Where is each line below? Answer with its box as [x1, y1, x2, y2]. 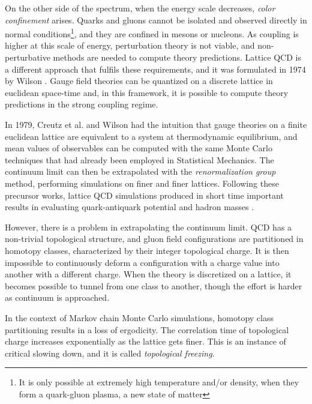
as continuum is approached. [5, 291, 110, 304]
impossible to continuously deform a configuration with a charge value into [5, 256, 280, 268]
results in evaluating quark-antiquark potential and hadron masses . [5, 200, 254, 213]
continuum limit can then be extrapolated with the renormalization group [5, 165, 276, 178]
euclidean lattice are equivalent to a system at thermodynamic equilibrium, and [5, 130, 298, 142]
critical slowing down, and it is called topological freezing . [5, 346, 215, 359]
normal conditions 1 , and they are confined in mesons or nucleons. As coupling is [5, 26, 299, 40]
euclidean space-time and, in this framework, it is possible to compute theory [5, 86, 289, 98]
